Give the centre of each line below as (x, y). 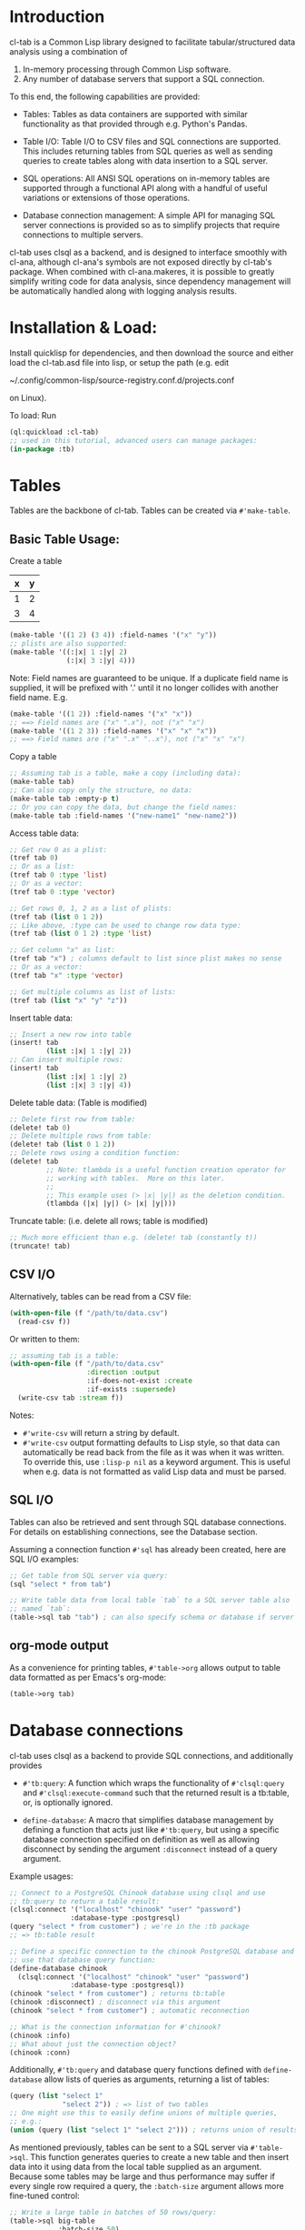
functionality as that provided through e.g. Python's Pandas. (135, 124)
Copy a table (33, 757)
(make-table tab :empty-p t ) (64, 799)
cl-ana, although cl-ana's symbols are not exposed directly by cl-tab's (141, 262)
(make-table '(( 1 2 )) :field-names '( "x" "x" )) (101, 714)
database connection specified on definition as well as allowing (141, 1839)
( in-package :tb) (42, 449)
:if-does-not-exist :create (140, 1381)
